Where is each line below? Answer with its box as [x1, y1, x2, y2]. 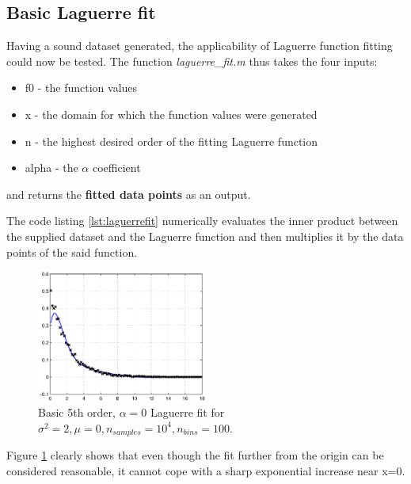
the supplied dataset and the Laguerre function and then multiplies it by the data [6, 227, 404, 244]
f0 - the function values [25, 79, 138, 96]
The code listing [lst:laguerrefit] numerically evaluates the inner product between [6, 212, 398, 229]
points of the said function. [6, 243, 138, 260]
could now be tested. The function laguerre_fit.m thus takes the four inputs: [6, 52, 378, 69]
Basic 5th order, [38, 404, 116, 421]
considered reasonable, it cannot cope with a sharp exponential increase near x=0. [6, 462, 405, 478]
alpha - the [25, 159, 78, 176]
